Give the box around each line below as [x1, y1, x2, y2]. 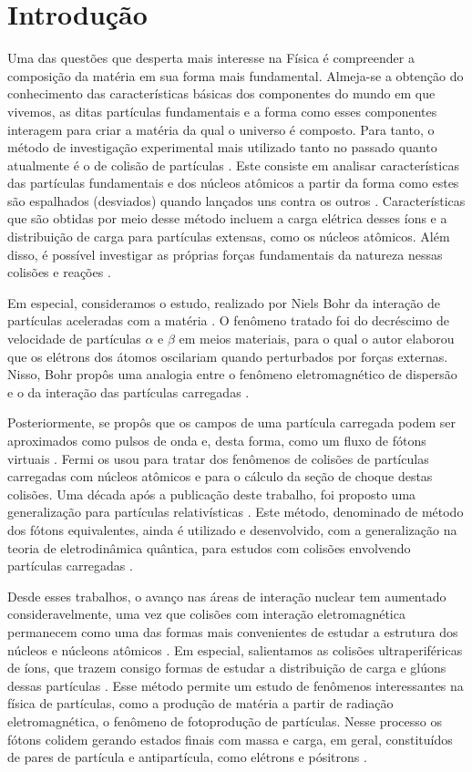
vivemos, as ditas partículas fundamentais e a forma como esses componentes [7, 101, 437, 120]
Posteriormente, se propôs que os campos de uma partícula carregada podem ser [7, 413, 457, 432]
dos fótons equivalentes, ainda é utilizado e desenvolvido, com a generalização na [7, 520, 457, 539]
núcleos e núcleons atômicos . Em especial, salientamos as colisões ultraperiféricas [7, 640, 463, 659]
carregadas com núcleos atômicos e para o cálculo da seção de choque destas [7, 467, 433, 486]
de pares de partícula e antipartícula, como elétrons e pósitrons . [7, 747, 367, 767]
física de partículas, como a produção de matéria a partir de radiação [7, 694, 394, 713]
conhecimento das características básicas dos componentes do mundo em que [7, 84, 436, 103]
